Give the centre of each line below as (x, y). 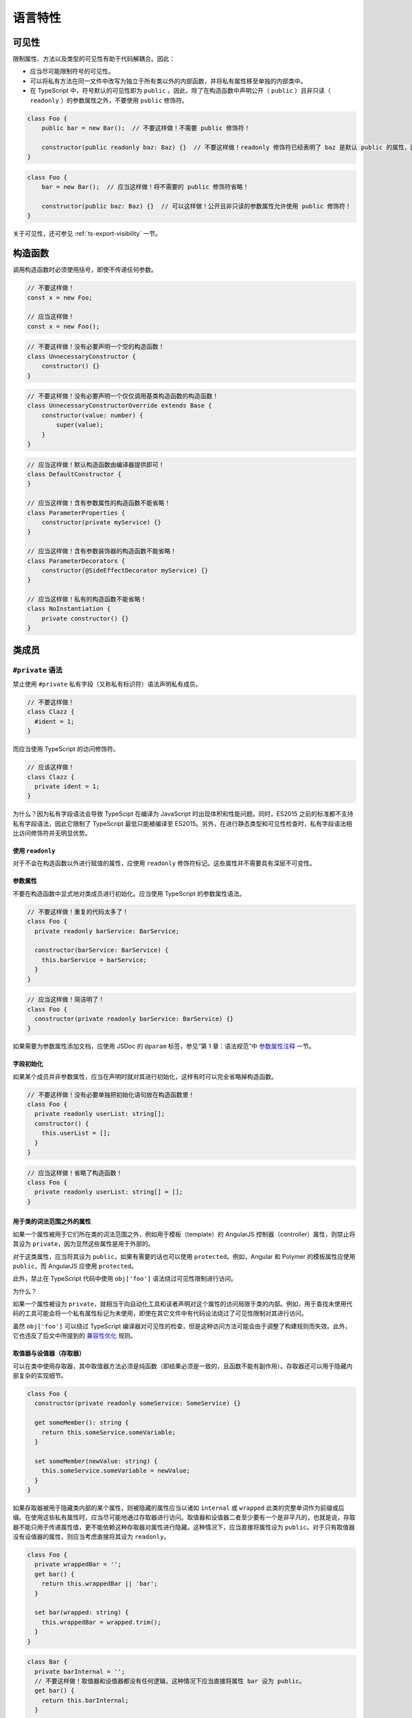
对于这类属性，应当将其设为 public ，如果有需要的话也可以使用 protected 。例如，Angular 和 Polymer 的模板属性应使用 (184, 1256)
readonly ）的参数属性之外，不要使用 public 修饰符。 (109, 100)
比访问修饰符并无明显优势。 (52, 833)
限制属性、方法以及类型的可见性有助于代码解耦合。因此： (94, 59)
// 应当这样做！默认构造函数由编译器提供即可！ (96, 465)
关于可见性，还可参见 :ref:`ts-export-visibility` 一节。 (87, 234)
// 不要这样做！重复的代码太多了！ (78, 912)
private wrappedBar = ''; (78, 1564)
